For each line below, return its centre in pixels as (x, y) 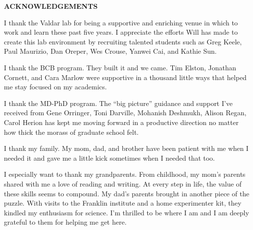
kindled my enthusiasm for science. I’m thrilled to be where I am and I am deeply (126, 212)
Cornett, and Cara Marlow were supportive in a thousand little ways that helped (125, 77)
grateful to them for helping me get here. (65, 222)
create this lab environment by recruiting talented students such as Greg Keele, (123, 41)
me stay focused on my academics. (56, 87)
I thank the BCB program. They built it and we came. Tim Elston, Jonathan (120, 67)
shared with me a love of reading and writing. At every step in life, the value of (123, 183)
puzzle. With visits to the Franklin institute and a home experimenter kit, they (123, 203)
